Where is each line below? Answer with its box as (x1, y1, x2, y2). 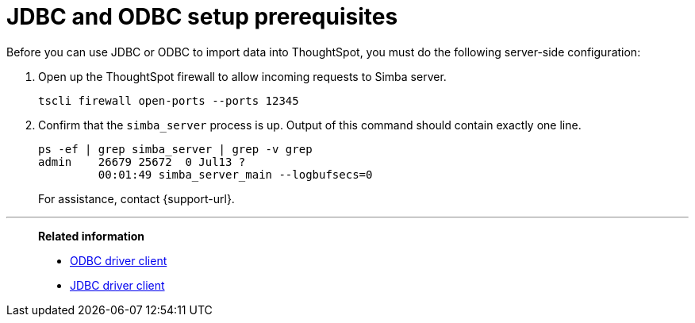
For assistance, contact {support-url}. (38, 191, 235, 206)
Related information (38, 229, 145, 243)
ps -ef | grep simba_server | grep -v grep (38, 142, 313, 156)
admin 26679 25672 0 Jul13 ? (38, 155, 246, 168)
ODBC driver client (70, 253, 167, 267)
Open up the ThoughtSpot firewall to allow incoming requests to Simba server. (38, 69, 447, 83)
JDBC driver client (70, 278, 165, 292)
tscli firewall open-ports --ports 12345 (38, 94, 299, 107)
